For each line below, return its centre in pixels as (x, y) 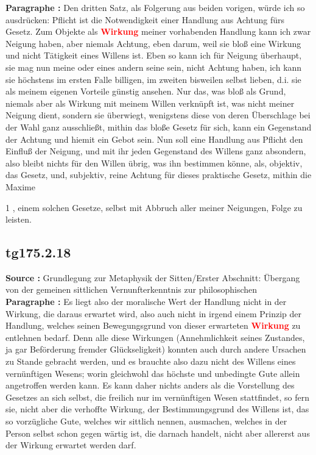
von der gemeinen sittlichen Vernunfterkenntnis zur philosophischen (132, 289)
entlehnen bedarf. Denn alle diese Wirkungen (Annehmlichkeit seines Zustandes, (155, 337)
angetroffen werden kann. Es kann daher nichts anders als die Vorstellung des (150, 385)
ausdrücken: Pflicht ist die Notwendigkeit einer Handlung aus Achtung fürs (145, 19)
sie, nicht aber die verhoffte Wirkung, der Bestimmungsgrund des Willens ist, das (157, 409)
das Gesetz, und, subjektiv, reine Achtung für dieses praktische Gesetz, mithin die (159, 175)
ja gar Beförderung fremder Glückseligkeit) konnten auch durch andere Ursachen (156, 349)
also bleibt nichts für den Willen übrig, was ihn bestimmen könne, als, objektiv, (154, 163)
